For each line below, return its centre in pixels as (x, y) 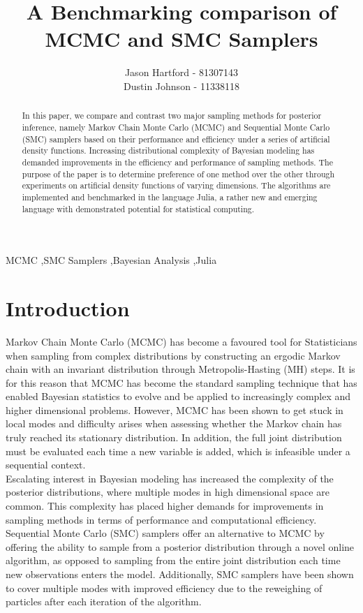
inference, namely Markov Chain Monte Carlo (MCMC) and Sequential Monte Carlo (176, 127)
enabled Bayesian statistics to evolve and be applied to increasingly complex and (178, 396)
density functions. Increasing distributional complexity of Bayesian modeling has (168, 150)
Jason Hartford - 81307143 (181, 72)
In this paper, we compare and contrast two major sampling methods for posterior (172, 116)
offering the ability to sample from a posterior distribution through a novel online (180, 546)
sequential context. (46, 465)
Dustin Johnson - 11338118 (181, 86)
